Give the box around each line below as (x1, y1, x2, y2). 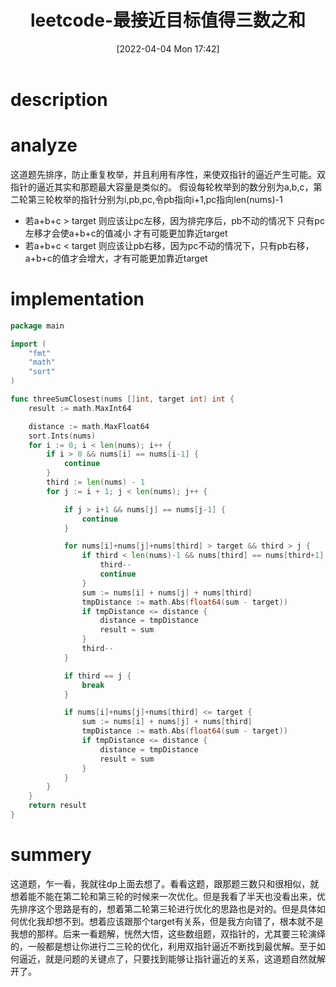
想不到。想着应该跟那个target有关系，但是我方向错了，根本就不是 (53, 915, 324, 927)
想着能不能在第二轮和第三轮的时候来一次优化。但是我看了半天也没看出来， (10, 890, 317, 902)
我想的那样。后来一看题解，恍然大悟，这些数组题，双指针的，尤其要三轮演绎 (10, 927, 326, 940)
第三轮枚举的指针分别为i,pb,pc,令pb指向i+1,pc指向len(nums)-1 (27, 193, 283, 205)
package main (10, 321, 65, 331)
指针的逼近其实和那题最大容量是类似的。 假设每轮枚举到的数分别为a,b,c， (10, 181, 314, 193)
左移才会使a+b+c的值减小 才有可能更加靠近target (24, 227, 228, 239)
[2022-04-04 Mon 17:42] (116, 42, 220, 55)
